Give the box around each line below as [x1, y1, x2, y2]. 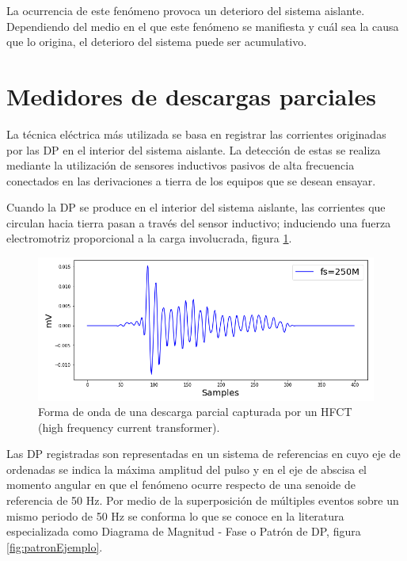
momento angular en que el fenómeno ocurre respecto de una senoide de [6, 476, 356, 493]
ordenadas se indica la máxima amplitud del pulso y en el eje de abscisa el [6, 460, 367, 477]
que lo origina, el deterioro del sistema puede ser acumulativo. [6, 33, 307, 50]
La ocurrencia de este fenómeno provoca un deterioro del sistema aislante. [6, 2, 365, 18]
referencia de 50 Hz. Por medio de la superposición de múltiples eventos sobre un [6, 492, 399, 509]
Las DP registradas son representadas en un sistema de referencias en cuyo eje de [6, 445, 401, 462]
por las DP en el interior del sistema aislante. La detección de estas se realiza [6, 141, 381, 158]
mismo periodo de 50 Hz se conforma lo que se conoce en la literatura [6, 507, 344, 524]
